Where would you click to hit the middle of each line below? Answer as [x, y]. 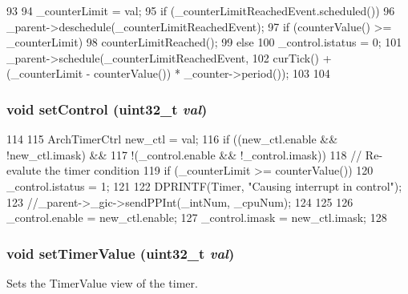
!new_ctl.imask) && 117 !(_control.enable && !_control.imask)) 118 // [184, 154]
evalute [24, 170]
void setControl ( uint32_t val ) [107, 109]
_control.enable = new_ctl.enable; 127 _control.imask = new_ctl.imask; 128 [197, 217]
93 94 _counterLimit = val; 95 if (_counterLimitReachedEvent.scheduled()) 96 [201, 10]
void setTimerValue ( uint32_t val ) [121, 253]
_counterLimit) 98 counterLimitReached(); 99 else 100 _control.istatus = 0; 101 [204, 42]
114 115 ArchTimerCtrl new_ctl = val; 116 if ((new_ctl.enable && [172, 139]
